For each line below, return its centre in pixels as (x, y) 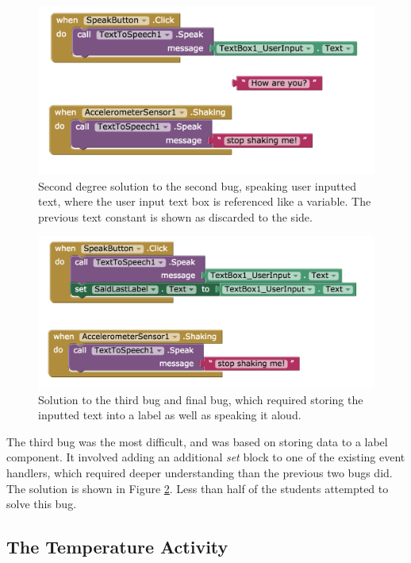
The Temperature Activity (117, 547)
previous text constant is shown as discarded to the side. (175, 216)
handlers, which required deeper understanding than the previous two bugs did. (200, 473)
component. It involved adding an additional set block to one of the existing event (206, 457)
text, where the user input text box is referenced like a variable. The (205, 201)
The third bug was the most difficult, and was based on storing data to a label (197, 441)
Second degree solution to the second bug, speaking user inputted (197, 185)
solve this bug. (42, 504)
